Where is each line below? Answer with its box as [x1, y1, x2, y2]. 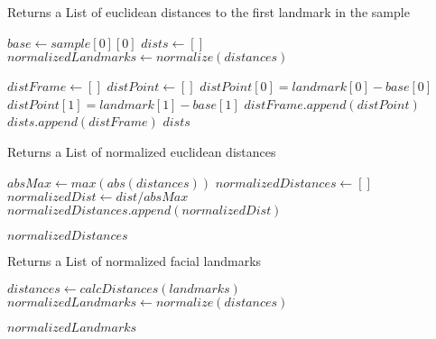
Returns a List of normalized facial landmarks [7, 252, 262, 270]
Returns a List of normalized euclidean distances [7, 142, 276, 160]
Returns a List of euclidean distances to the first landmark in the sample [7, 3, 410, 21]
